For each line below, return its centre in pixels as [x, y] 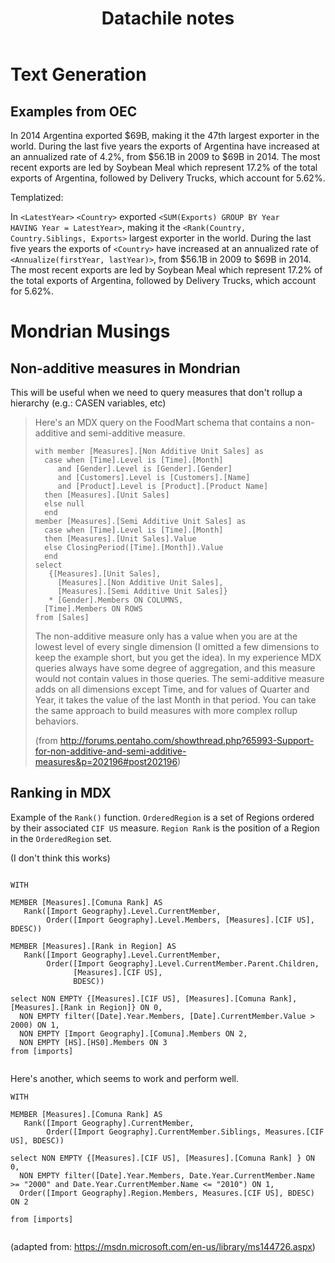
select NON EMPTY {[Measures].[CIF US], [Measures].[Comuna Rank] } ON [162, 1158]
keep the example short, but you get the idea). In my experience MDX [178, 657]
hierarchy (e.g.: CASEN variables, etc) [88, 403]
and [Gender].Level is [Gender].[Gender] [145, 469]
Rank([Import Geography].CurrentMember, [109, 1123]
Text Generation [78, 74]
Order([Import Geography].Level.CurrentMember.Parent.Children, [183, 963]
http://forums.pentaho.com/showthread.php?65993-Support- [187, 740]
